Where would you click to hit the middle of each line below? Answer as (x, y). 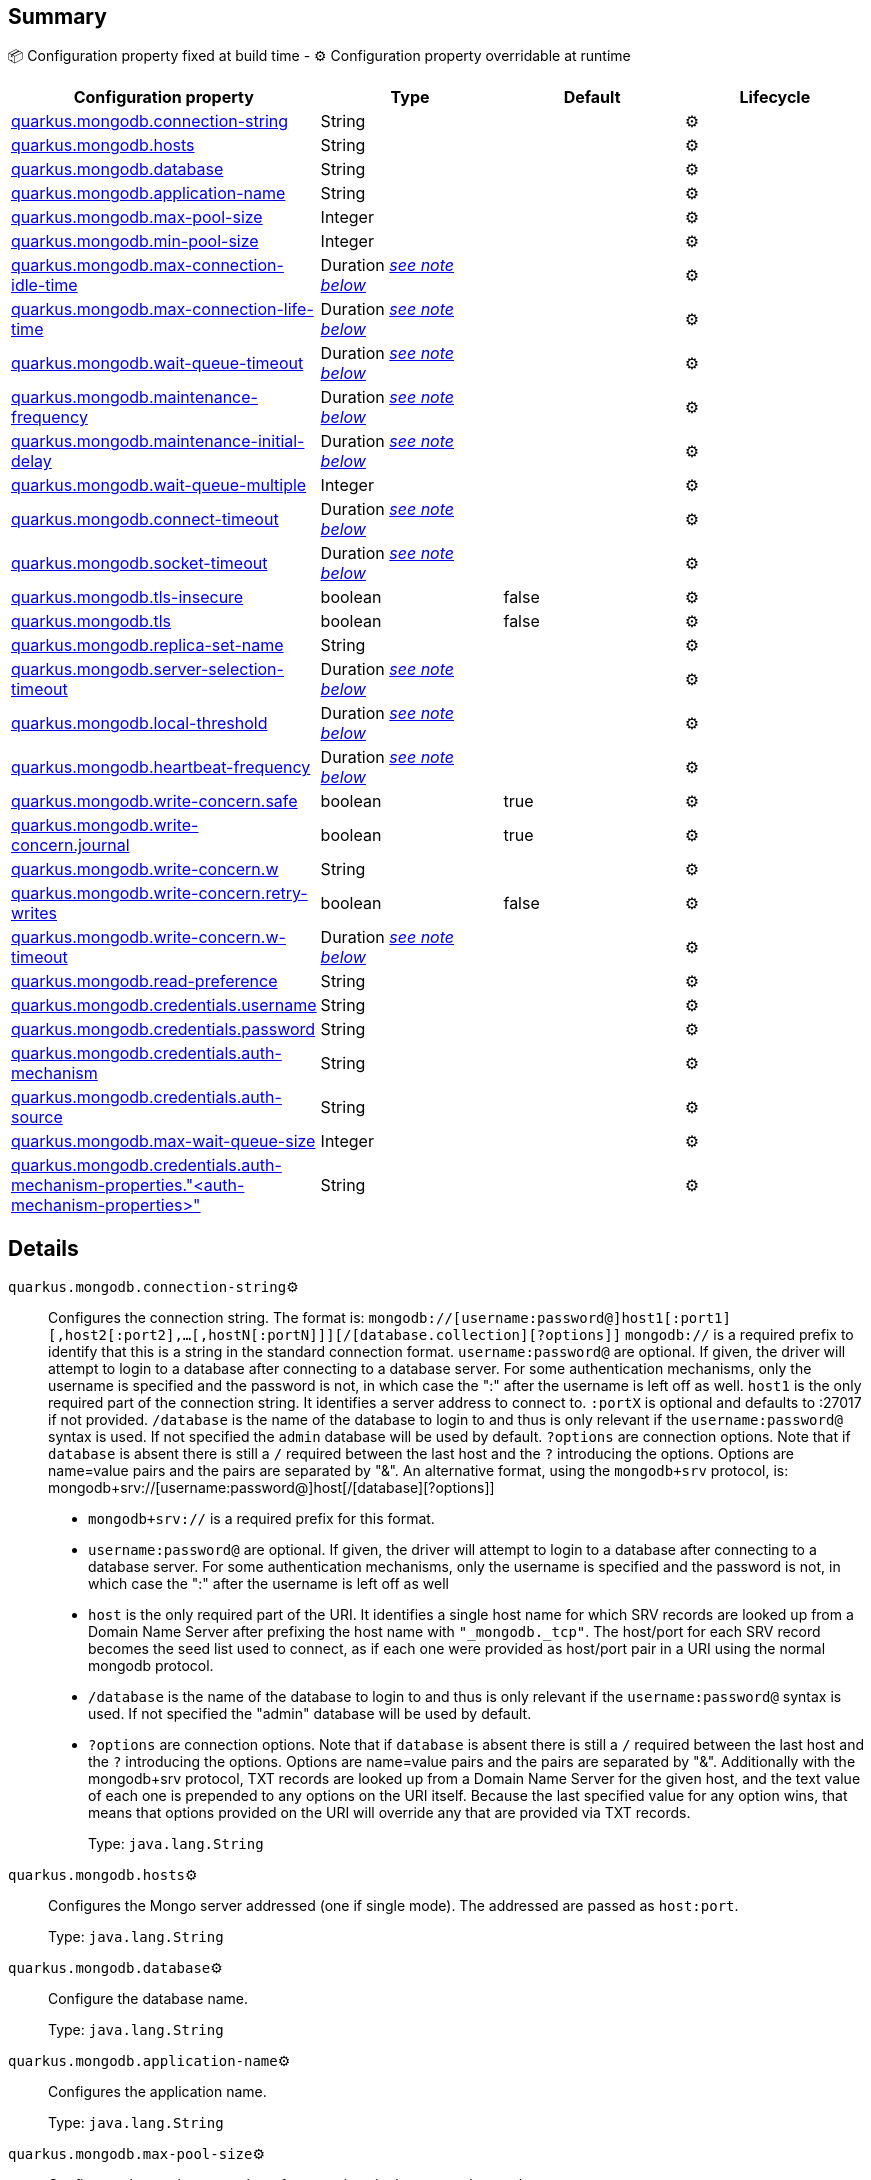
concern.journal (70, 845)
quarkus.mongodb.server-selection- (147, 669)
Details (43, 1248)
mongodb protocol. (151, 1666)
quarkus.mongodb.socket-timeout (139, 563)
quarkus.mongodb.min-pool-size (135, 241)
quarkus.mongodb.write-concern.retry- (159, 893)
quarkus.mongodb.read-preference (144, 981)
